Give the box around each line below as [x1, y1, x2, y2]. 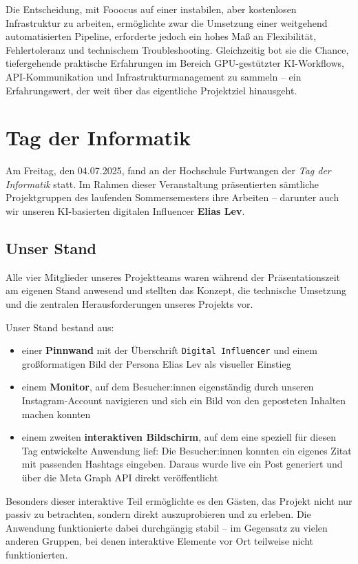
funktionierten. [6, 547, 68, 562]
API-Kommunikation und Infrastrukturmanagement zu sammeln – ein [6, 69, 302, 83]
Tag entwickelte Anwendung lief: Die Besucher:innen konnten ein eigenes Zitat [21, 443, 352, 457]
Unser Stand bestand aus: [6, 320, 114, 334]
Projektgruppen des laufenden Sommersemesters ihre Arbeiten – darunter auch [6, 190, 339, 205]
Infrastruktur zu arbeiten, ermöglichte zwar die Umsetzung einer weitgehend [6, 15, 328, 30]
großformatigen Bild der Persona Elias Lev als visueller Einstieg [21, 356, 291, 370]
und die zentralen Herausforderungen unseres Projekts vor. [6, 297, 253, 311]
